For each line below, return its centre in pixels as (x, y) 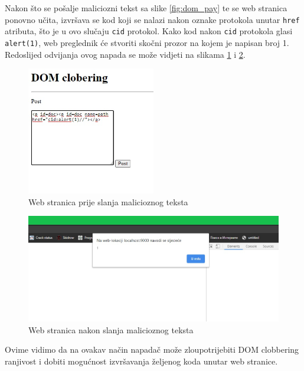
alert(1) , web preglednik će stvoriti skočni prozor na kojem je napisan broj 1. (147, 42)
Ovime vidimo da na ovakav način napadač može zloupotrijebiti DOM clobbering (152, 349)
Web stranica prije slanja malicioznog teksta (108, 201)
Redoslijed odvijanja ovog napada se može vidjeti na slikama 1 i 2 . (125, 54)
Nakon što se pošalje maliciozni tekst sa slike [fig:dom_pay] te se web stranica (146, 8)
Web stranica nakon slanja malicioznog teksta (111, 329)
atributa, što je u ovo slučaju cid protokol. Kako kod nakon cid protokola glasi (149, 31)
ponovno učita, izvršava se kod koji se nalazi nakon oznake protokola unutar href (152, 19)
